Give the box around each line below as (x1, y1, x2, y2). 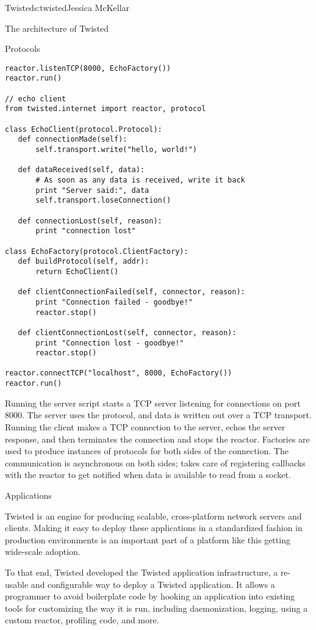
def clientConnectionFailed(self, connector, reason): (18, 288, 245, 297)
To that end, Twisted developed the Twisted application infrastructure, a (5, 565, 278, 578)
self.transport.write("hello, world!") (35, 145, 197, 154)
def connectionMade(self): (18, 135, 127, 144)
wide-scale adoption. (5, 545, 81, 558)
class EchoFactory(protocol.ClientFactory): (5, 247, 189, 256)
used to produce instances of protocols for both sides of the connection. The (5, 444, 289, 457)
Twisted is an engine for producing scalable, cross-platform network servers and (5, 509, 302, 522)
